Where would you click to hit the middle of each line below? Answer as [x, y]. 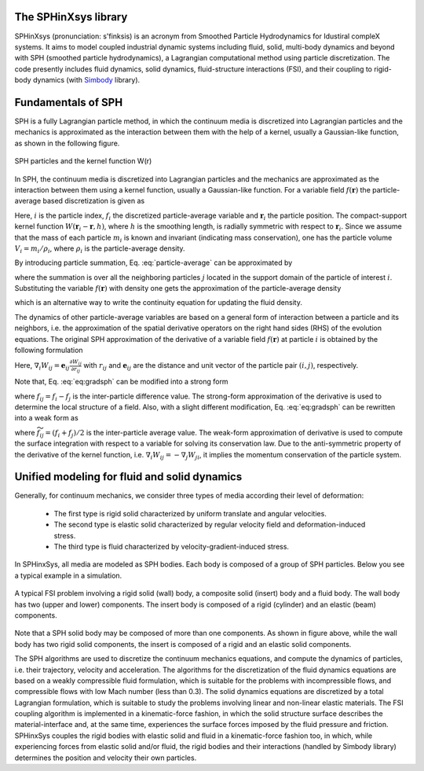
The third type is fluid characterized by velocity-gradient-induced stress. [172, 547]
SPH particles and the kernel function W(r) [83, 161]
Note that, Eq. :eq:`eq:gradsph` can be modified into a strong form [121, 382]
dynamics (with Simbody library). [86, 80]
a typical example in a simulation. [68, 575]
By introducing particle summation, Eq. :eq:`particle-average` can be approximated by [154, 263]
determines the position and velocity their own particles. [106, 758]
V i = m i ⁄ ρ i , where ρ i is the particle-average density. [100, 249]
